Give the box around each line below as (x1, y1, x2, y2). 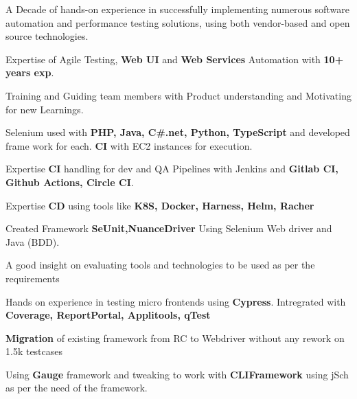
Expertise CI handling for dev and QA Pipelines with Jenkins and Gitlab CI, (5, 161, 338, 176)
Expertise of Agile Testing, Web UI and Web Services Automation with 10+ (5, 52, 344, 66)
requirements (5, 271, 60, 285)
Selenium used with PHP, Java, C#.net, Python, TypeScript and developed (5, 125, 350, 139)
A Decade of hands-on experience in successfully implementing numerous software (5, 2, 349, 16)
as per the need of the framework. (5, 380, 148, 395)
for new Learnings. (5, 102, 84, 116)
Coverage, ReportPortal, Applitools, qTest (5, 308, 211, 322)
